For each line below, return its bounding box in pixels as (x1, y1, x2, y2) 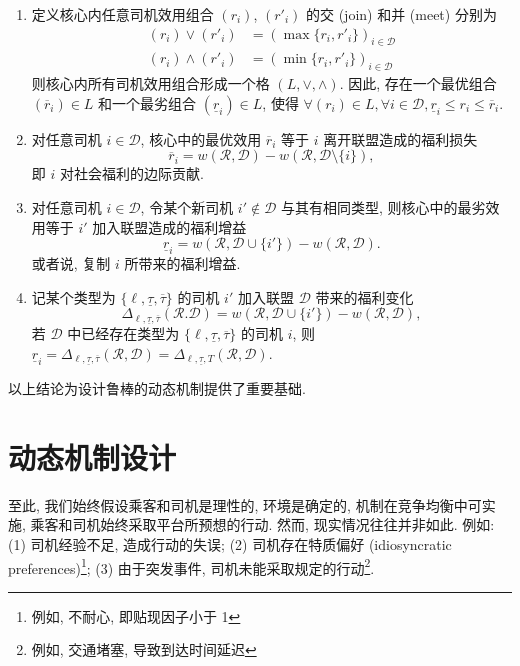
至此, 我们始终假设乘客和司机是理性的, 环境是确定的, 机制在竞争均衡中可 (8, 494, 482, 515)
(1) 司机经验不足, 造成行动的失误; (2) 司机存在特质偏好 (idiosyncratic (8, 533, 452, 554)
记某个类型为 (31, 286, 116, 307)
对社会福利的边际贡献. (59, 163, 204, 184)
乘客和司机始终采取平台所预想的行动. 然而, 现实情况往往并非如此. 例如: (30, 514, 495, 535)
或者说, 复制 (31, 253, 111, 274)
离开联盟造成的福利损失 (323, 128, 478, 149)
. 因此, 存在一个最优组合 (339, 73, 497, 94)
